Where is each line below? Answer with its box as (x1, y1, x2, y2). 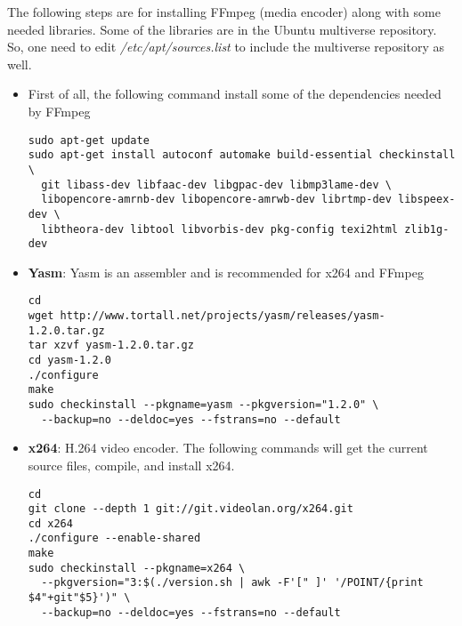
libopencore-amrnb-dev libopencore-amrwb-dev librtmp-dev (41, 193, 392, 206)
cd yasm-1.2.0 (28, 354, 111, 367)
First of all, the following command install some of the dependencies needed (28, 84, 442, 103)
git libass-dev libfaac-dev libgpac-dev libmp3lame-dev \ (41, 178, 392, 191)
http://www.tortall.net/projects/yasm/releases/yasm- (60, 309, 385, 323)
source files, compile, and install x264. (28, 455, 235, 474)
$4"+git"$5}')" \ (28, 591, 131, 605)
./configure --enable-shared (28, 532, 201, 545)
